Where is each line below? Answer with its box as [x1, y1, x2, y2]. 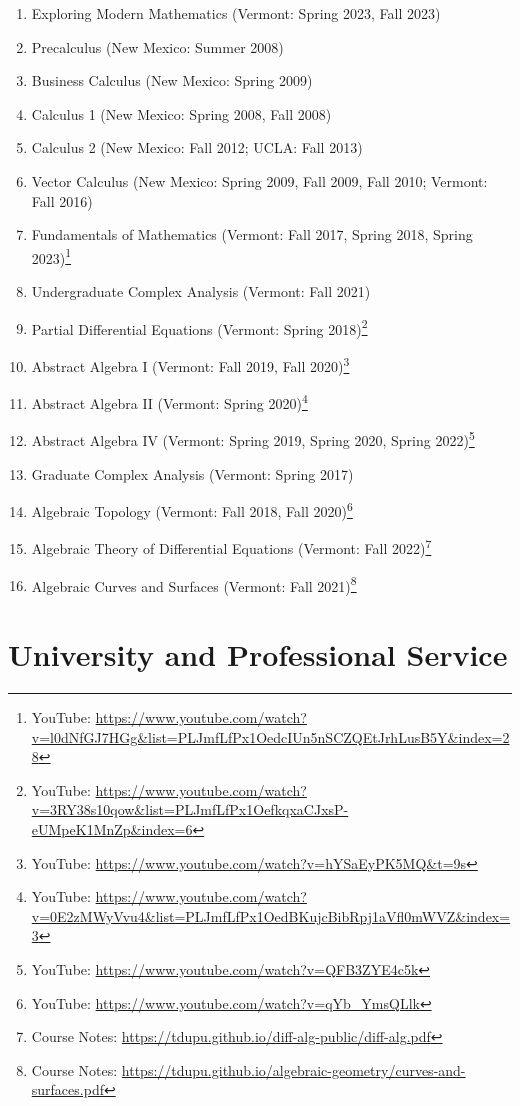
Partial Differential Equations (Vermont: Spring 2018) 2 [31, 315, 368, 339]
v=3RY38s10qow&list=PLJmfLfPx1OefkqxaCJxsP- [31, 799, 349, 820]
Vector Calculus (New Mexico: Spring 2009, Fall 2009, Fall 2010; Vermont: [31, 170, 488, 191]
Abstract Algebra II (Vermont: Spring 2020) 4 [31, 390, 308, 413]
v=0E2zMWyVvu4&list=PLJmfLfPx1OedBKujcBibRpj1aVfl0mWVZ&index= [31, 905, 511, 926]
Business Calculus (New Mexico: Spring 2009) [31, 70, 313, 91]
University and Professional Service [8, 634, 508, 675]
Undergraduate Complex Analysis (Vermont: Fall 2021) [31, 281, 371, 301]
